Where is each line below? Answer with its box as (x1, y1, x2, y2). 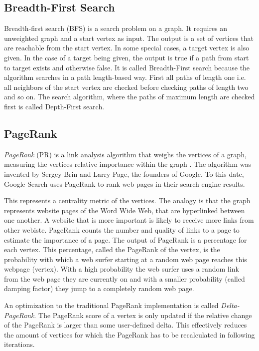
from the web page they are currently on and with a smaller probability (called (4, 273, 245, 284)
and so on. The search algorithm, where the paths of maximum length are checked (4, 91, 255, 102)
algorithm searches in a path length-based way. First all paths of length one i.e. (4, 72, 246, 82)
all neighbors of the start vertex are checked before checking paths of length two (4, 81, 249, 92)
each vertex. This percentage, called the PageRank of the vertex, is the (4, 244, 220, 255)
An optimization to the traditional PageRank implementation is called (4, 300, 219, 311)
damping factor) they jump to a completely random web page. (4, 283, 194, 294)
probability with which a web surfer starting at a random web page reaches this (4, 254, 247, 264)
